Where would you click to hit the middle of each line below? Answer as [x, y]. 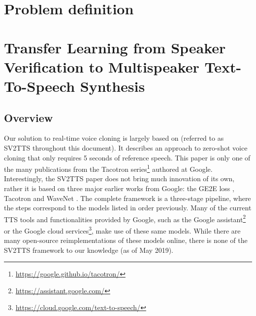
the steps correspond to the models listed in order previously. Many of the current [128, 208]
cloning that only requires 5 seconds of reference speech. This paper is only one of [127, 157]
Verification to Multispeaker [102, 66]
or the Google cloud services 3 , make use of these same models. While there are [122, 230]
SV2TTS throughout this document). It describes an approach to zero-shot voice [126, 147]
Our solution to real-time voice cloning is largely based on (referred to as [114, 138]
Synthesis [112, 86]
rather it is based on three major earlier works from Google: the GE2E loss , [119, 188]
